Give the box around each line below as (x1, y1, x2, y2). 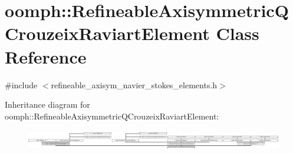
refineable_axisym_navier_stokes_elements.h (51, 78, 218, 91)
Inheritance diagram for (5, 98, 90, 111)
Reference (5, 44, 87, 68)
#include (5, 78, 38, 91)
